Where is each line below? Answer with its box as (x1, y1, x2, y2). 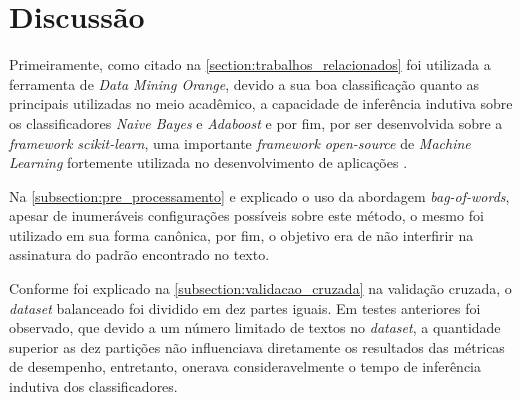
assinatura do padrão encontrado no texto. (9, 244, 270, 265)
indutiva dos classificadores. (9, 376, 178, 397)
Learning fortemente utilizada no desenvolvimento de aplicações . (9, 152, 408, 173)
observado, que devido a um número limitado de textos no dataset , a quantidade (9, 317, 501, 338)
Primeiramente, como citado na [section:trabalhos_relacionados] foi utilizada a (9, 54, 491, 75)
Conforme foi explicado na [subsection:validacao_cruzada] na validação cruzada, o (9, 278, 512, 299)
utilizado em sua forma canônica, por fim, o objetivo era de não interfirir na (9, 224, 474, 245)
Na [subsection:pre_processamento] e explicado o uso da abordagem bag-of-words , (9, 185, 510, 206)
